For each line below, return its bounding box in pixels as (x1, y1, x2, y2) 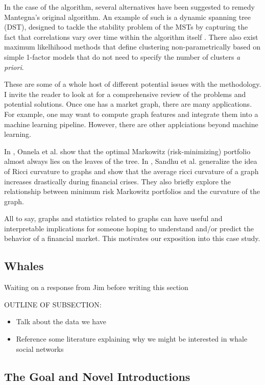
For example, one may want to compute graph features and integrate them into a (4, 108, 258, 119)
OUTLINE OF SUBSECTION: (4, 299, 102, 309)
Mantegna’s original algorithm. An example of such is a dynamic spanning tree (4, 11, 251, 22)
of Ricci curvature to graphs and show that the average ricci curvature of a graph (4, 165, 259, 176)
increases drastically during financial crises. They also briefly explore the (4, 176, 231, 186)
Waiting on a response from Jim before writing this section (4, 282, 188, 293)
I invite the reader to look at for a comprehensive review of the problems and (4, 88, 246, 99)
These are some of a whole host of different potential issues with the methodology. (4, 79, 261, 89)
